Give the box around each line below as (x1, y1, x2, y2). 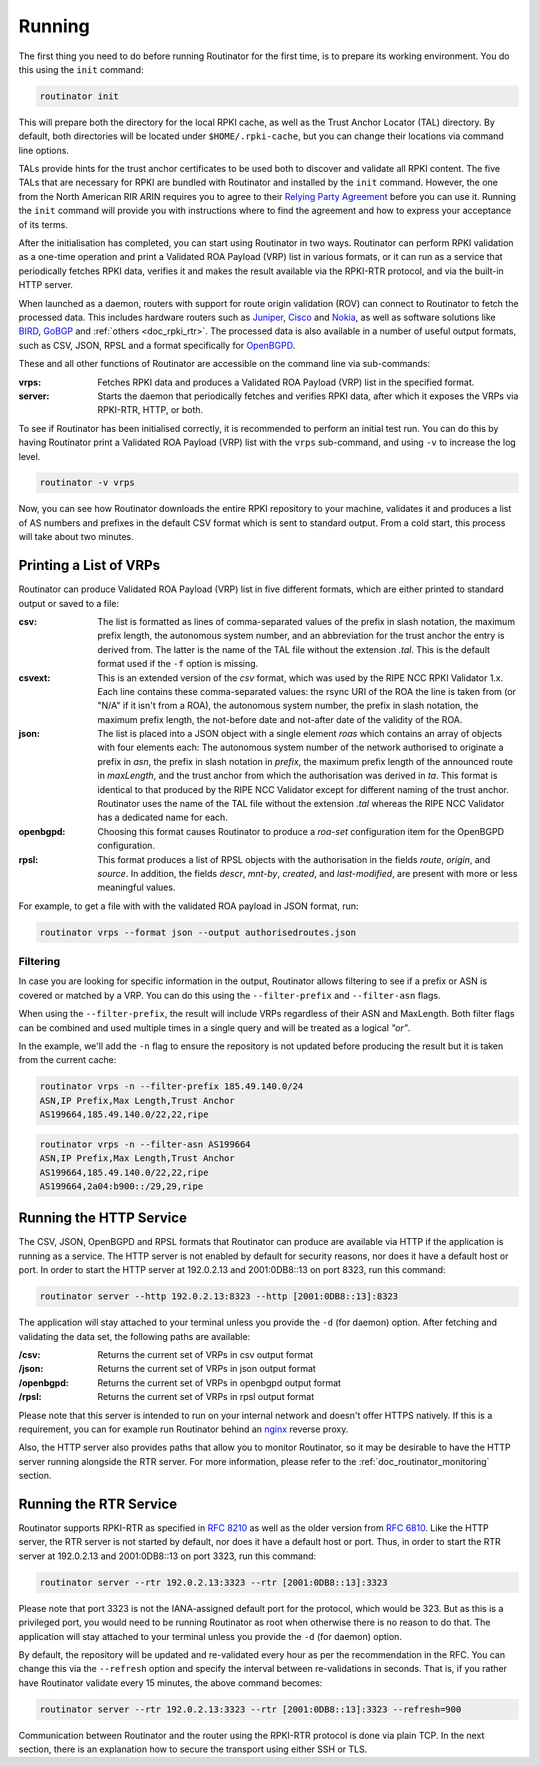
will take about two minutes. (18, 531, 134, 543)
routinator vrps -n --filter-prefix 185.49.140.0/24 (39, 1081, 304, 1092)
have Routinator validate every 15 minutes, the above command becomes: (18, 1676, 323, 1689)
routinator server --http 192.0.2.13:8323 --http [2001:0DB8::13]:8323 (39, 1291, 399, 1302)
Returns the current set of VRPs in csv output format (97, 1348, 314, 1360)
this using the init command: (18, 63, 144, 75)
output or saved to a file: (18, 597, 120, 609)
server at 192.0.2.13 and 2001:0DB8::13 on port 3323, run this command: (18, 1550, 317, 1562)
